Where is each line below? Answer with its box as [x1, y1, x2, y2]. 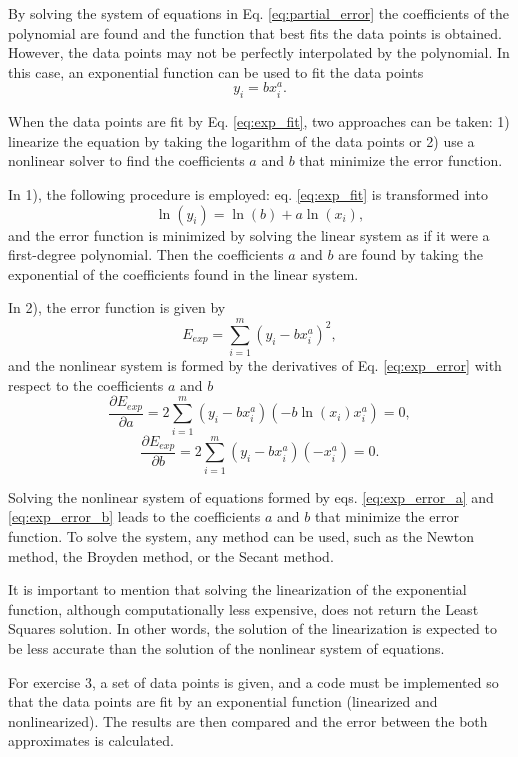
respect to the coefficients [8, 374, 164, 395]
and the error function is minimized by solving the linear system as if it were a [8, 224, 490, 245]
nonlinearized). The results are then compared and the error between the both [8, 710, 488, 731]
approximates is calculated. [8, 730, 174, 751]
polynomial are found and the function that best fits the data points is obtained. [8, 22, 502, 43]
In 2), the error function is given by [8, 297, 226, 318]
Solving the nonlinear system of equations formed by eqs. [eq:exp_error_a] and [8, 486, 494, 507]
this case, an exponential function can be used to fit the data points [8, 61, 424, 82]
